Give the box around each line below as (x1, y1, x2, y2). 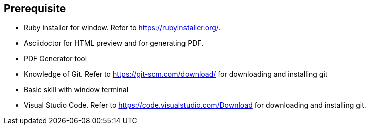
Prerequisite (4, 2, 66, 15)
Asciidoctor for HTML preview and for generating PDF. (24, 39, 204, 48)
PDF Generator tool (24, 54, 87, 63)
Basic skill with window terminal (24, 85, 129, 94)
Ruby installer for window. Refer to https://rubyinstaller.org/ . (24, 23, 221, 32)
